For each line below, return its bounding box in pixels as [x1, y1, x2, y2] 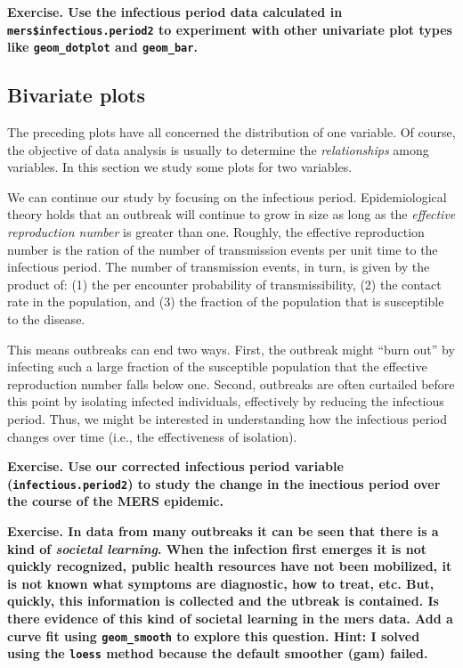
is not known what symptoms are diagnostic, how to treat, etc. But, [7, 574, 435, 592]
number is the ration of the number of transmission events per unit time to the [7, 240, 438, 258]
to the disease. [7, 310, 85, 329]
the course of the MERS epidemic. [7, 492, 223, 510]
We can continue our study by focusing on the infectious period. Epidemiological [7, 187, 447, 206]
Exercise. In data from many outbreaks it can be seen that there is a [7, 522, 439, 541]
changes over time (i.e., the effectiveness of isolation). [7, 427, 297, 445]
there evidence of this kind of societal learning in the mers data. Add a [7, 609, 453, 628]
